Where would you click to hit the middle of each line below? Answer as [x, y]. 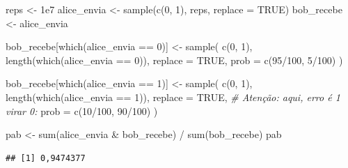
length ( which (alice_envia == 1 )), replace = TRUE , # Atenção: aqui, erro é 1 [173, 97]
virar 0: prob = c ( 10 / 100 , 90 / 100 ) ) [82, 110]
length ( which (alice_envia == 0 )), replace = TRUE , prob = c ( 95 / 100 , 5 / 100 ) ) [174, 60]
